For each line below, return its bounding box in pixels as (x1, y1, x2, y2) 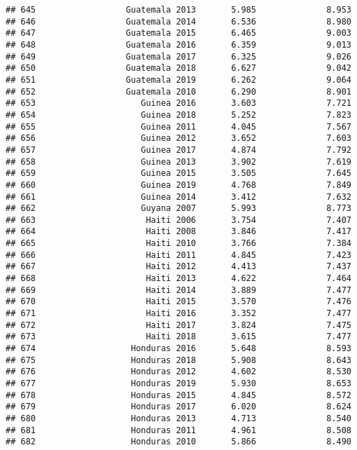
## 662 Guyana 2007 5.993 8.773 (6, 203, 351, 214)
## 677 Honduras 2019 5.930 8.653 (6, 379, 351, 388)
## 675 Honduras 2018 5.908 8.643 (6, 355, 351, 365)
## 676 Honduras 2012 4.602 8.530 (6, 367, 351, 377)
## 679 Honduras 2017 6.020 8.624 (6, 402, 351, 412)
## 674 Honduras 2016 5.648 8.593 (6, 343, 351, 354)
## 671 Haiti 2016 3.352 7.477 (6, 308, 351, 319)
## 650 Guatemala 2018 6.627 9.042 (6, 63, 351, 74)
